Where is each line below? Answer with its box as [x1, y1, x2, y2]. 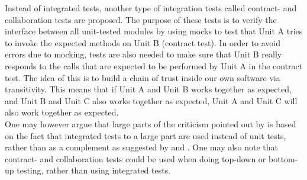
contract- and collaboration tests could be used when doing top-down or [5, 152, 266, 165]
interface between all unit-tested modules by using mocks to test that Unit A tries [5, 25, 303, 37]
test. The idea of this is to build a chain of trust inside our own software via [5, 71, 280, 83]
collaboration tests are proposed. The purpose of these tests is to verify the [5, 13, 277, 25]
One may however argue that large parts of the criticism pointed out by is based [5, 117, 296, 130]
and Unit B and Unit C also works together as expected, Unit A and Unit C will [5, 94, 298, 107]
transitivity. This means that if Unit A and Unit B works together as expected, [5, 83, 292, 95]
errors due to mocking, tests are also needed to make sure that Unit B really [5, 48, 282, 60]
